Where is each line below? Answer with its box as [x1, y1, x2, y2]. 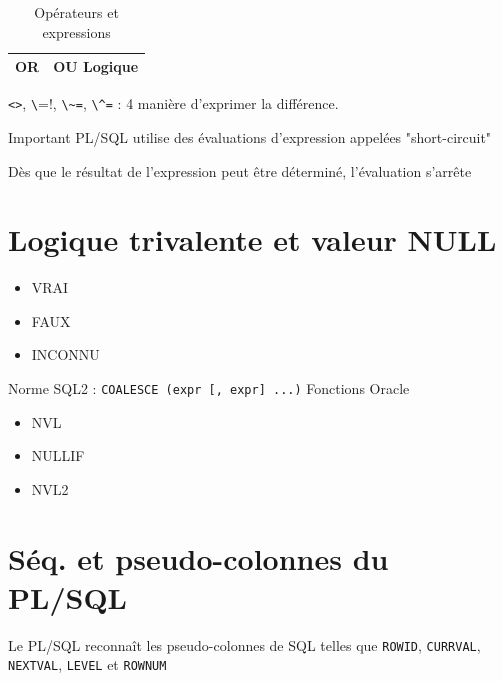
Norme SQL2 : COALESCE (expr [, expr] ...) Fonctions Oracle [8, 378, 410, 399]
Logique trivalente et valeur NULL [8, 219, 497, 260]
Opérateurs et [34, 2, 119, 22]
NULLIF [31, 445, 85, 466]
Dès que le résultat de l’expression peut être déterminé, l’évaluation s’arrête [8, 160, 472, 181]
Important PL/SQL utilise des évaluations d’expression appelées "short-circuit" [8, 126, 492, 147]
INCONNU [31, 344, 100, 365]
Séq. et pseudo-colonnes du [8, 537, 389, 578]
